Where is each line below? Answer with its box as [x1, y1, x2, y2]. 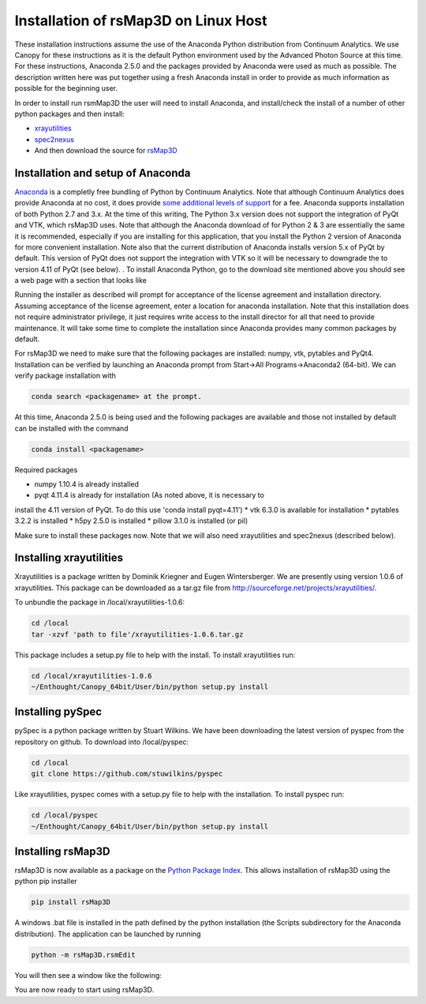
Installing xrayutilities [14, 551, 124, 565]
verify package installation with [14, 371, 116, 381]
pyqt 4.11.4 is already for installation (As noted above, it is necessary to [34, 491, 264, 500]
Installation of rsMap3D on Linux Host [14, 12, 267, 29]
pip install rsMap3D [31, 897, 110, 907]
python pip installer [14, 877, 78, 886]
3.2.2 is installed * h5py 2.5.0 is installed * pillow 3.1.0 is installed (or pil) [14, 516, 248, 525]
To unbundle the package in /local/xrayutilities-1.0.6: [14, 597, 185, 607]
